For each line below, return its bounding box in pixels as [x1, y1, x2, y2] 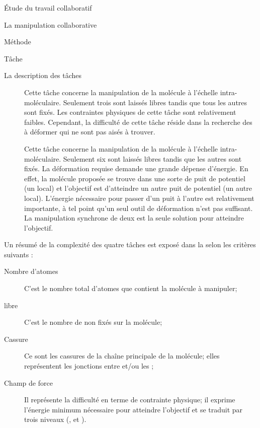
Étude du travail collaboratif [4, 3, 92, 13]
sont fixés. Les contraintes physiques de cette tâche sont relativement [24, 107, 236, 117]
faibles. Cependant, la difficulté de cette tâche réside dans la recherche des [24, 116, 252, 127]
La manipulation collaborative [4, 19, 97, 30]
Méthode [4, 36, 31, 47]
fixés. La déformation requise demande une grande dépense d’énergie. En [24, 163, 248, 174]
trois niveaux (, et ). [24, 414, 86, 424]
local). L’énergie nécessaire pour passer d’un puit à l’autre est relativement [24, 192, 254, 203]
